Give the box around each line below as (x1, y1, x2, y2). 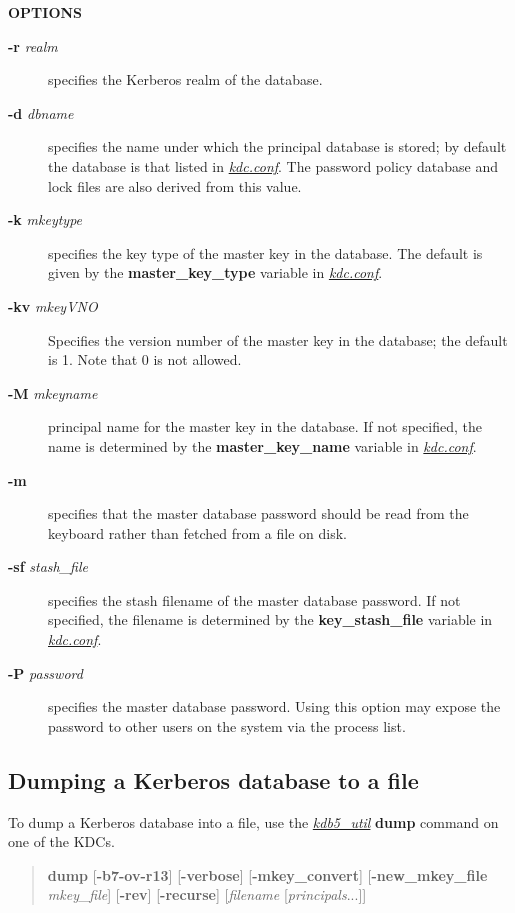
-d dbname (8, 102, 74, 123)
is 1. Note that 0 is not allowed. (48, 349, 242, 370)
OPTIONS (8, 2, 83, 22)
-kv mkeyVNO (8, 295, 98, 316)
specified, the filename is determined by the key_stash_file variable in (48, 609, 493, 630)
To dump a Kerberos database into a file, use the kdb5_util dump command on (8, 811, 499, 832)
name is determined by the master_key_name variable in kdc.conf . (48, 435, 477, 456)
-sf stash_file (8, 556, 89, 577)
